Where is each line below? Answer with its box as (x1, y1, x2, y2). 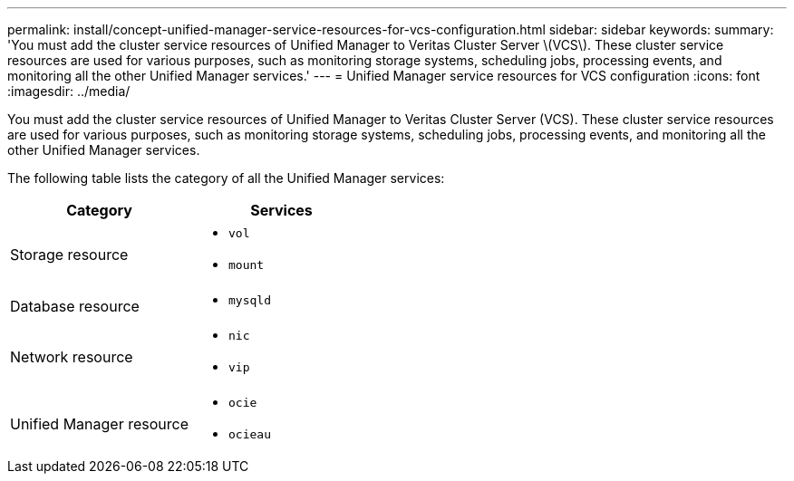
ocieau (228, 428, 271, 441)
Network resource (10, 348, 133, 366)
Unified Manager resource (10, 415, 189, 433)
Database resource (10, 296, 140, 315)
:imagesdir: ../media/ (7, 83, 131, 99)
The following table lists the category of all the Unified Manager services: (7, 170, 445, 186)
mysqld (228, 293, 271, 307)
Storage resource (10, 245, 129, 264)
